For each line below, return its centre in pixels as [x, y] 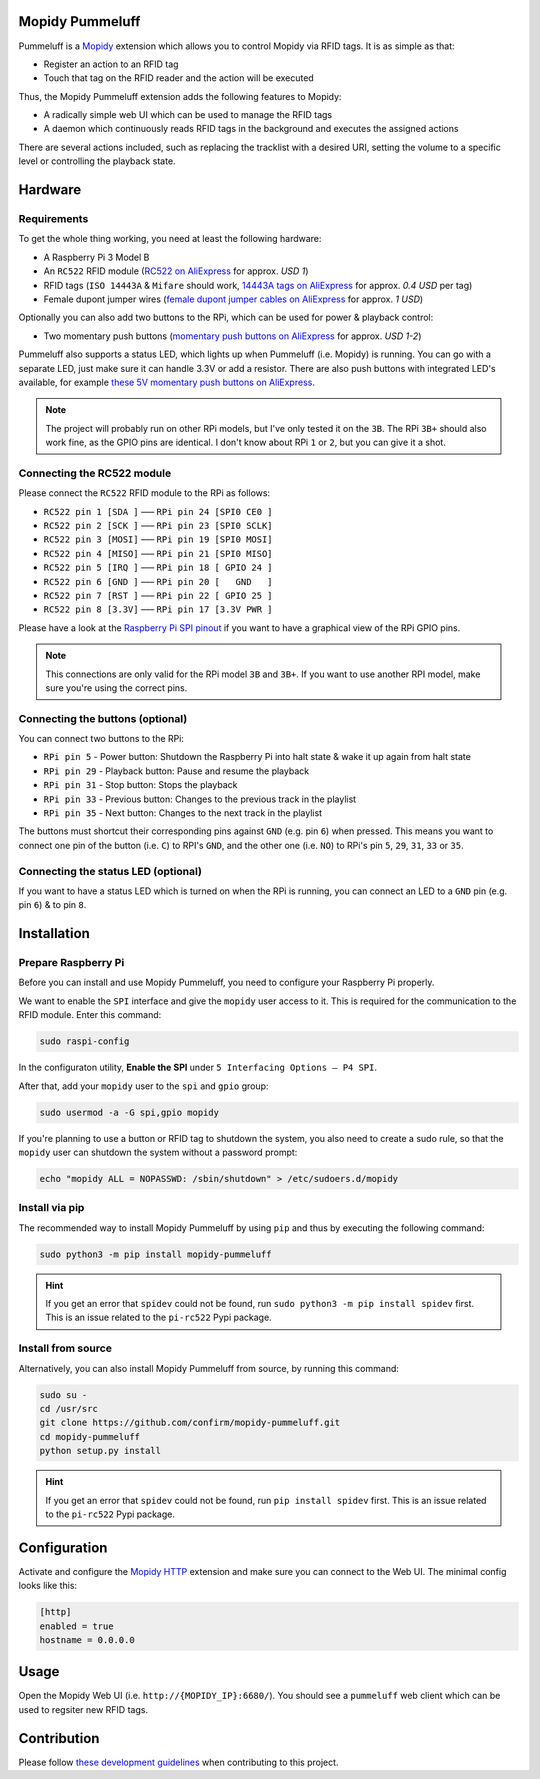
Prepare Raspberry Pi [71, 963]
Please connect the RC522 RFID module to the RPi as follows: [144, 493]
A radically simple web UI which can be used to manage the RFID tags [188, 115]
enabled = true [76, 1626]
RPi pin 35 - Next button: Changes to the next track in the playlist [183, 813]
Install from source [65, 1348]
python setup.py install [100, 1451]
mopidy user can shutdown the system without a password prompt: [158, 1152]
